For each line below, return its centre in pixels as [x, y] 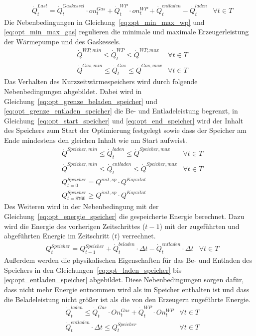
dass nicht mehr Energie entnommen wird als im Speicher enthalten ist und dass [127, 289]
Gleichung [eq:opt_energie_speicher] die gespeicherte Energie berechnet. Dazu [124, 216]
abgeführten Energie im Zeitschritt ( [60, 236]
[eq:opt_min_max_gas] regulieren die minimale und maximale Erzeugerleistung [127, 32]
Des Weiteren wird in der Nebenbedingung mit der [81, 206]
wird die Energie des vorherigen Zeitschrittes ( [75, 226]
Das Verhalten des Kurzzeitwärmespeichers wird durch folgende [101, 81]
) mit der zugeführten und [199, 226]
